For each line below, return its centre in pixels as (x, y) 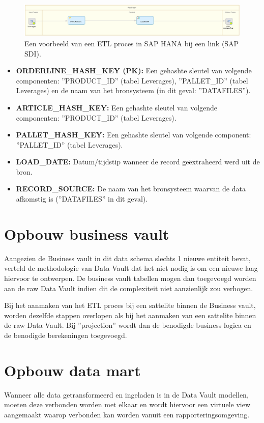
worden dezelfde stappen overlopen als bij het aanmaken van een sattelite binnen (130, 315)
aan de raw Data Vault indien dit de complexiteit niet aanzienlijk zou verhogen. (129, 288)
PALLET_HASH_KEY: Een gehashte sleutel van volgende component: (134, 135)
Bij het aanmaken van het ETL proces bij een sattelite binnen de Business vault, (130, 305)
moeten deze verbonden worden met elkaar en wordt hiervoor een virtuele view (127, 404)
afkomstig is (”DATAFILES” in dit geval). (82, 199)
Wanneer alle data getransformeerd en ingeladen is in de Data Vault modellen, (126, 394)
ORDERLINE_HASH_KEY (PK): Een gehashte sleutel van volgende (134, 70)
